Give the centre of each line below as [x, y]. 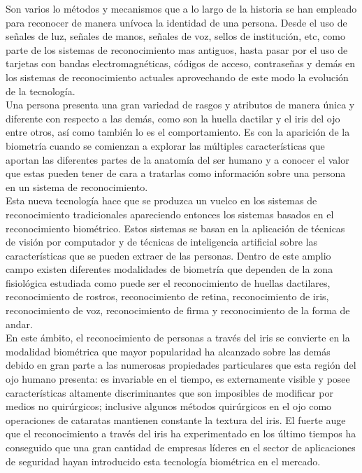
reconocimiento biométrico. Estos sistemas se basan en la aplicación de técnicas [175, 228]
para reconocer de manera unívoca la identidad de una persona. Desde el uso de [176, 22]
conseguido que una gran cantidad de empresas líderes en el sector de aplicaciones [181, 447]
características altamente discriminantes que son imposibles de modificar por [169, 392]
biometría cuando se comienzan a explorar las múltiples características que [165, 145]
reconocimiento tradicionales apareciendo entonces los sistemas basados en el [170, 214]
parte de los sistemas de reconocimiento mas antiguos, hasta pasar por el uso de [177, 49]
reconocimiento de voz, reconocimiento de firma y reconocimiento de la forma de [178, 310]
